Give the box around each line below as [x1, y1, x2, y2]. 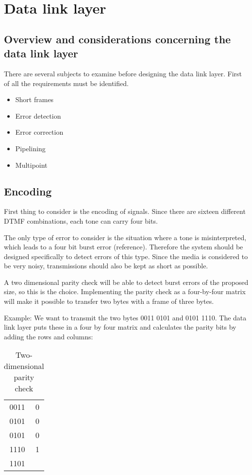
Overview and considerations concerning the [4, 31, 231, 46]
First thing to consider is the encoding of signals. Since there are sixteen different [4, 206, 246, 216]
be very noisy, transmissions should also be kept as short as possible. [4, 261, 208, 271]
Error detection [15, 110, 61, 121]
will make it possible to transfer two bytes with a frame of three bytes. [4, 296, 214, 306]
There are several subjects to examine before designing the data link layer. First [4, 68, 242, 78]
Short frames [15, 94, 54, 105]
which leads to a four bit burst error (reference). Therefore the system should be [4, 242, 243, 252]
